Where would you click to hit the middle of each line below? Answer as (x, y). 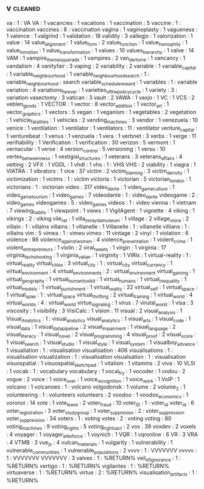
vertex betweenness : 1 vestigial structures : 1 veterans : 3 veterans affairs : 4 (94, 157)
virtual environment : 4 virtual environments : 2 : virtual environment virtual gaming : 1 (101, 272)
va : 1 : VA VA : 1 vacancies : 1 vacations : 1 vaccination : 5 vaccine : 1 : (94, 23)
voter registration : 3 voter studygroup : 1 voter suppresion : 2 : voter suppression (95, 411)
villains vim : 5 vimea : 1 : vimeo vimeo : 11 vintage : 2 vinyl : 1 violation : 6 (97, 233)
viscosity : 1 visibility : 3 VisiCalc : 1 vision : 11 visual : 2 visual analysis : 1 (94, 311)
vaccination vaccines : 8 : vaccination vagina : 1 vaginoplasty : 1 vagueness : (102, 29)
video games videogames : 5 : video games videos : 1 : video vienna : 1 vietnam (101, 203)
